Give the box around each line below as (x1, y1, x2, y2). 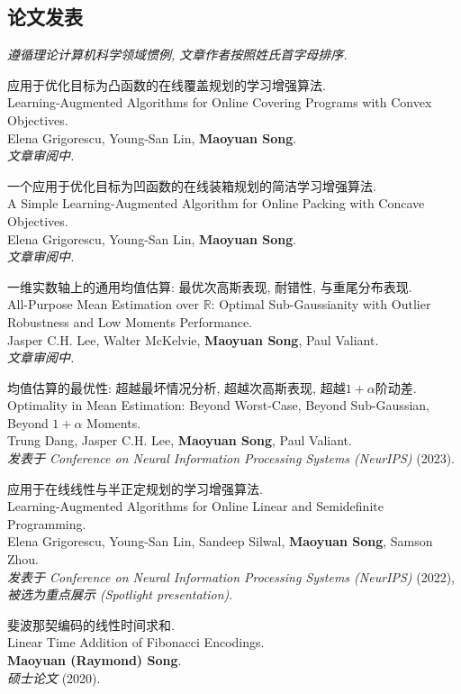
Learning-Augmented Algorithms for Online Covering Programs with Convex (7, 93, 432, 112)
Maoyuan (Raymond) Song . (7, 651, 182, 670)
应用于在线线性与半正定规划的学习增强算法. (7, 479, 263, 498)
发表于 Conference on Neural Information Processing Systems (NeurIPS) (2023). (7, 449, 456, 468)
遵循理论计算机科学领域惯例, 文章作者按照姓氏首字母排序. (7, 45, 348, 64)
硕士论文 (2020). (7, 668, 101, 687)
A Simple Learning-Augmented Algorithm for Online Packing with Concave (7, 194, 425, 213)
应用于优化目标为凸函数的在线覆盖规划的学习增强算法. (7, 75, 326, 94)
